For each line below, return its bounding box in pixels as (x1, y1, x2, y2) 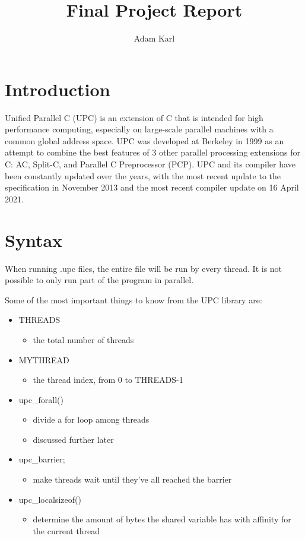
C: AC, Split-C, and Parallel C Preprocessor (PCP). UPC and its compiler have (5, 158, 296, 170)
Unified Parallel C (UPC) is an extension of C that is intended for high (5, 111, 263, 123)
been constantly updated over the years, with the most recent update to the (5, 169, 281, 182)
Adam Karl (134, 32, 175, 45)
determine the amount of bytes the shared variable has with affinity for (33, 513, 291, 525)
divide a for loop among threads (33, 413, 150, 426)
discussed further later (33, 433, 114, 445)
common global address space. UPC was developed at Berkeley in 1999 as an (5, 134, 284, 147)
